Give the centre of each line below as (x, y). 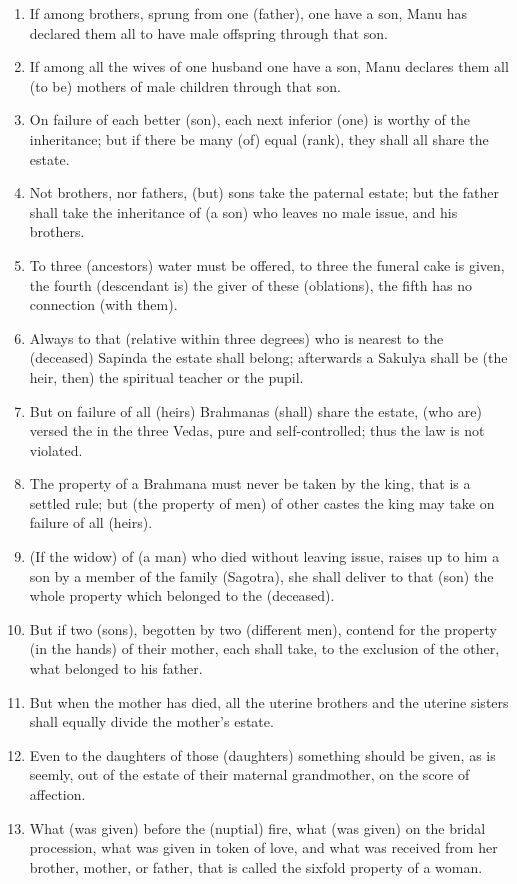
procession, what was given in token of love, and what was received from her (263, 847)
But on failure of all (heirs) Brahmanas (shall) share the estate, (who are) (255, 410)
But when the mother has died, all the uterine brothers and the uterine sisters (269, 701)
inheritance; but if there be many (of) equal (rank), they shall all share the (259, 138)
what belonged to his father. (116, 668)
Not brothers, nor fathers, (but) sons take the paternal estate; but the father (264, 192)
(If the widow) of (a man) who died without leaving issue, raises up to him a (264, 556)
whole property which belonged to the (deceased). (182, 595)
